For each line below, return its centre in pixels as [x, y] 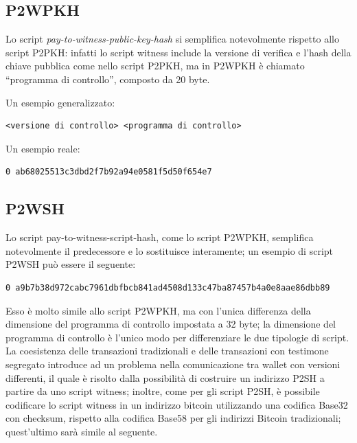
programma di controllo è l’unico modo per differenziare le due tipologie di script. [177, 337]
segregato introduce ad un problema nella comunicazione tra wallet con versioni [173, 364]
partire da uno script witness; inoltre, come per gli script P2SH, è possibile [163, 391]
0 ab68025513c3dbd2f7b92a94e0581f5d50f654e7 [109, 172]
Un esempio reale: [43, 148]
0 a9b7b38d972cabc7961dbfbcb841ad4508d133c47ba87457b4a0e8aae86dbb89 [168, 287]
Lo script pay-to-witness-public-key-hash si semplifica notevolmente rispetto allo [172, 39]
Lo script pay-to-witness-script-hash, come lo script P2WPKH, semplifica [160, 237]
